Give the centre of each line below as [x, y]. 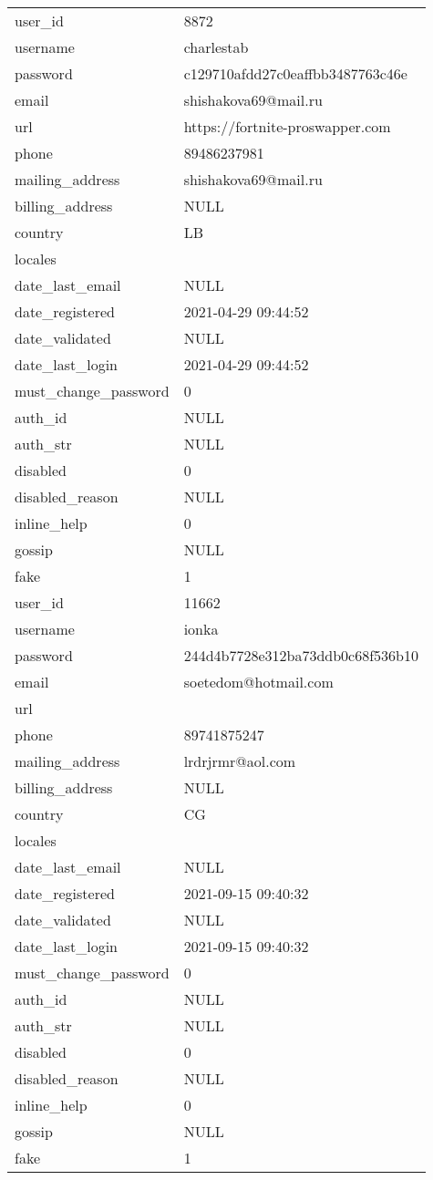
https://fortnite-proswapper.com [287, 126]
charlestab [216, 47]
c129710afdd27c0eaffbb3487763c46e [295, 73]
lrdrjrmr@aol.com [240, 761]
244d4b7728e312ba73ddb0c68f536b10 [301, 655]
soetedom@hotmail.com [258, 682]
